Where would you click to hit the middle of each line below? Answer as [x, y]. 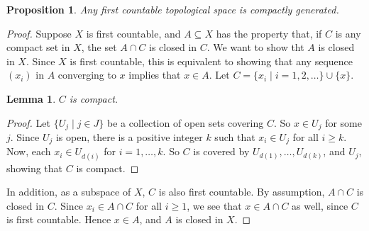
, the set [99, 47]
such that [235, 137]
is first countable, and [133, 33]
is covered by [221, 151]
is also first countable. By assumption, [242, 192]
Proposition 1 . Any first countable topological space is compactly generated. [173, 9]
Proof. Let [28, 122]
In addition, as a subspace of [69, 192]
